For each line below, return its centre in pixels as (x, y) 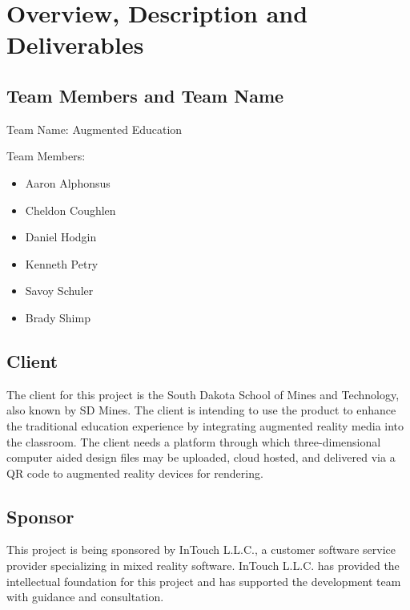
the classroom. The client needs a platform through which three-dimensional (194, 441)
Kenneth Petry (62, 263)
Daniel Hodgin (61, 237)
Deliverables (75, 44)
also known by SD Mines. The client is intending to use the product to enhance (201, 410)
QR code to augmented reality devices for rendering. (135, 473)
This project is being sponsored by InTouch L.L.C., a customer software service (201, 549)
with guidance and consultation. (85, 597)
